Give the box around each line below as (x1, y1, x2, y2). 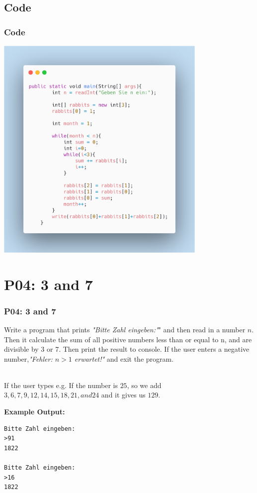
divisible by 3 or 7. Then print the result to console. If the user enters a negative (4, 344, 250, 354)
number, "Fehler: (4, 353, 53, 364)
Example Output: (4, 406, 65, 417)
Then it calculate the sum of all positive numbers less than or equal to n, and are (4, 334, 252, 344)
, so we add (127, 380, 162, 390)
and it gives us (101, 390, 146, 400)
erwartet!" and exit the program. (74, 353, 174, 364)
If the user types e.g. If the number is (4, 380, 118, 390)
